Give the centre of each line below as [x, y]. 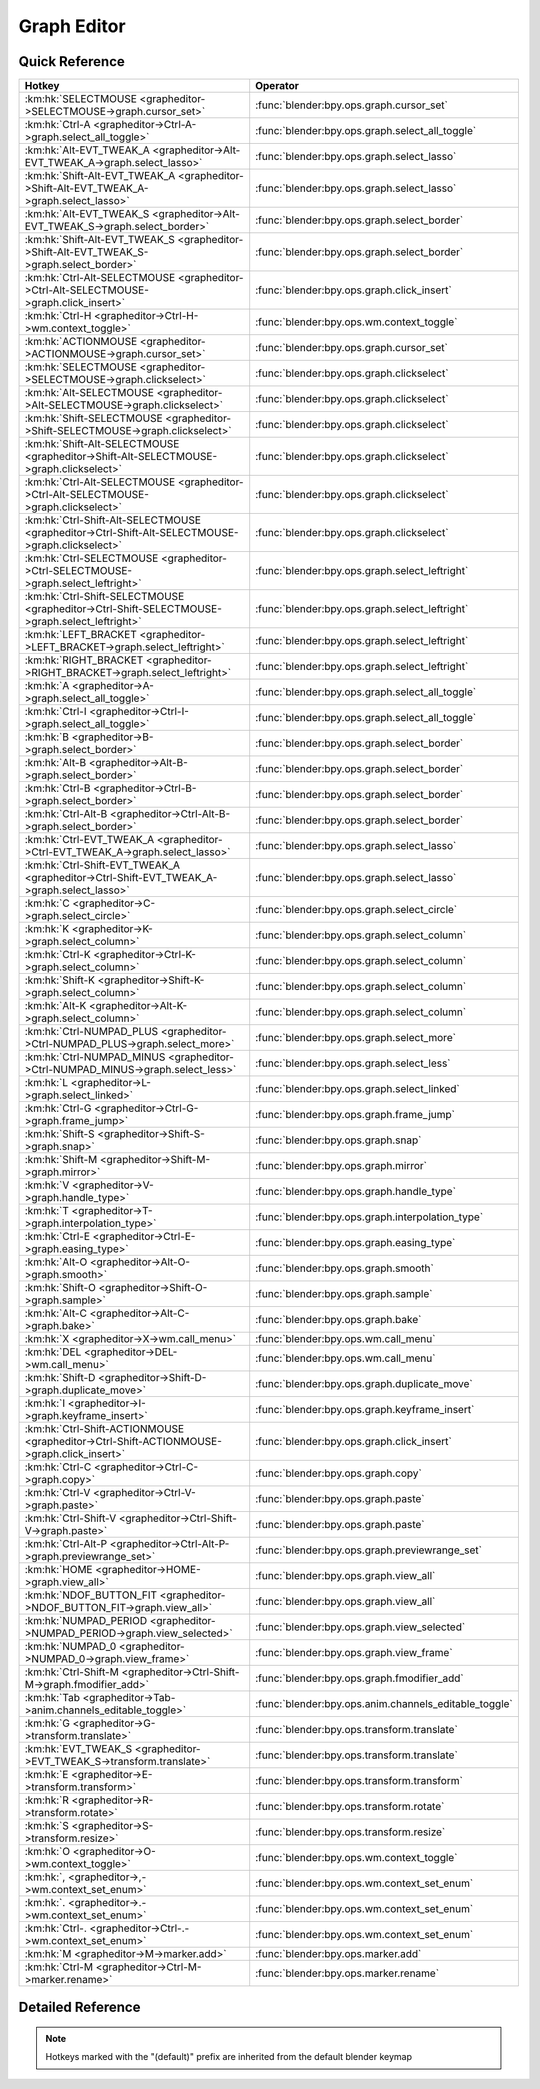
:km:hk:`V [47, 1185]
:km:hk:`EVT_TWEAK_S [78, 1749]
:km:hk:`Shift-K [59, 980]
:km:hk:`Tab [52, 1698]
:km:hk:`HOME [58, 1570]
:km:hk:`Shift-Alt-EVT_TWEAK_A [100, 176]
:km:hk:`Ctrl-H [58, 316]
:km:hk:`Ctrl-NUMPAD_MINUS [95, 1057]
